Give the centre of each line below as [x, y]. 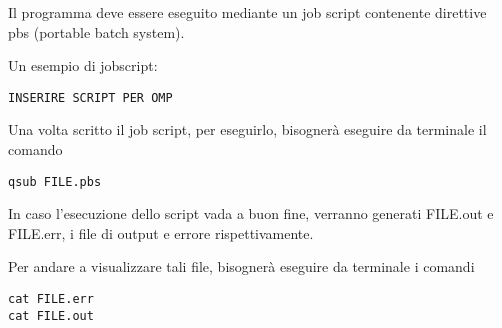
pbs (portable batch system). [96, 31]
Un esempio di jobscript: [83, 65]
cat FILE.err [51, 299]
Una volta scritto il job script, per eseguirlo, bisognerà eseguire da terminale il [247, 129]
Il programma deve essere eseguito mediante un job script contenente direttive [247, 12]
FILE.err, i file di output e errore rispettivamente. [161, 232]
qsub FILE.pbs [55, 181]
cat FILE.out [51, 315]
